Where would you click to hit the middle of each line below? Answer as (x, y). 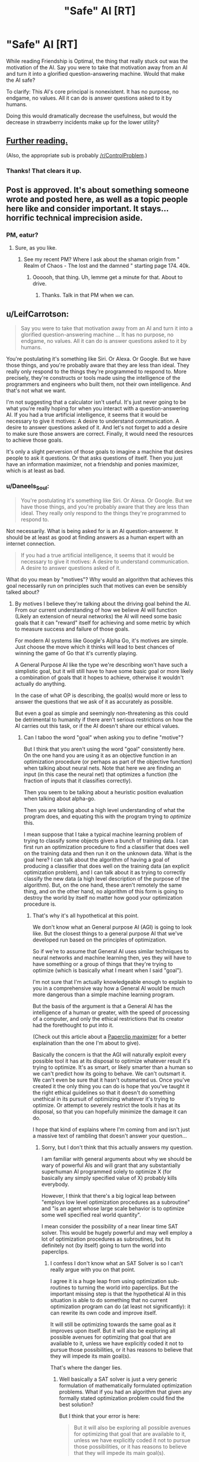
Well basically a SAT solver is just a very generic (118, 1379)
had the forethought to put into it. (73, 1025)
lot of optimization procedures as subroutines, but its (106, 1239)
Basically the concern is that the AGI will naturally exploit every (109, 1054)
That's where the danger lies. (86, 1367)
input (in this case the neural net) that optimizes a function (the (101, 774)
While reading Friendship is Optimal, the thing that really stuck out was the (97, 61)
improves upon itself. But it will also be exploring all (113, 1330)
